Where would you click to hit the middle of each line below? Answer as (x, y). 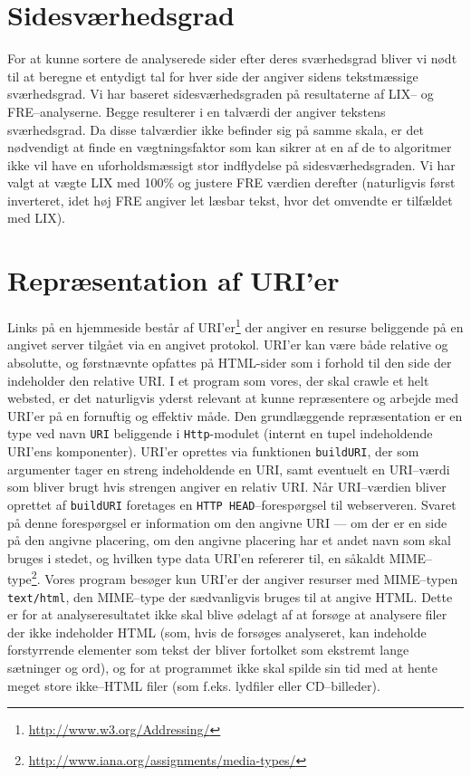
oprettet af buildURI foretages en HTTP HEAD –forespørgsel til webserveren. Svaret (232, 504)
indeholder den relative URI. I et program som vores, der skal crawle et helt (218, 380)
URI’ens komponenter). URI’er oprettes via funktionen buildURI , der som (213, 451)
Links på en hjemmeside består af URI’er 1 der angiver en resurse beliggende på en (235, 326)
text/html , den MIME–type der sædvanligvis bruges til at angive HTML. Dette (230, 596)
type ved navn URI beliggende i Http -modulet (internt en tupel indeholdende (220, 433)
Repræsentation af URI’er (173, 280)
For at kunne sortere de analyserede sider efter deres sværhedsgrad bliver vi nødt (232, 58)
